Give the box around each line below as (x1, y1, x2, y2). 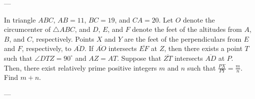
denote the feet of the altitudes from (132, 24, 242, 34)
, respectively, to (22, 43, 72, 53)
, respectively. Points (32, 33, 94, 44)
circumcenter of (4, 24, 51, 34)
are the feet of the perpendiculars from (124, 33, 242, 44)
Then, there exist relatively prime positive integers (4, 62, 157, 73)
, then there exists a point (164, 43, 243, 53)
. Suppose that (117, 52, 162, 63)
